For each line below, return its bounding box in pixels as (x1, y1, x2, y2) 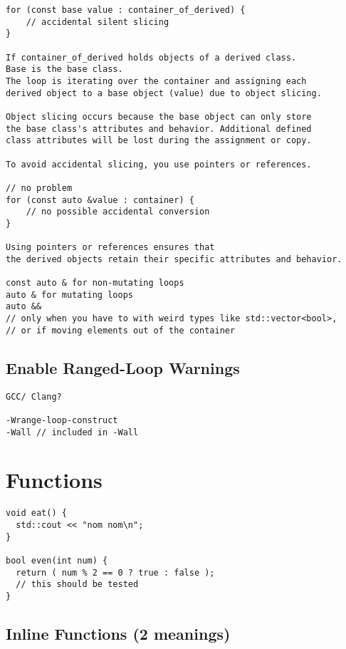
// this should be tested (16, 579, 139, 590)
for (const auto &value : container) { (6, 194, 194, 205)
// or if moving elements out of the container (6, 325, 236, 336)
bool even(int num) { (6, 555, 108, 566)
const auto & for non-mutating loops (6, 278, 184, 289)
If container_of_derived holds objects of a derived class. (6, 52, 297, 63)
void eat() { (6, 508, 67, 519)
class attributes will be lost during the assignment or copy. (6, 135, 312, 146)
